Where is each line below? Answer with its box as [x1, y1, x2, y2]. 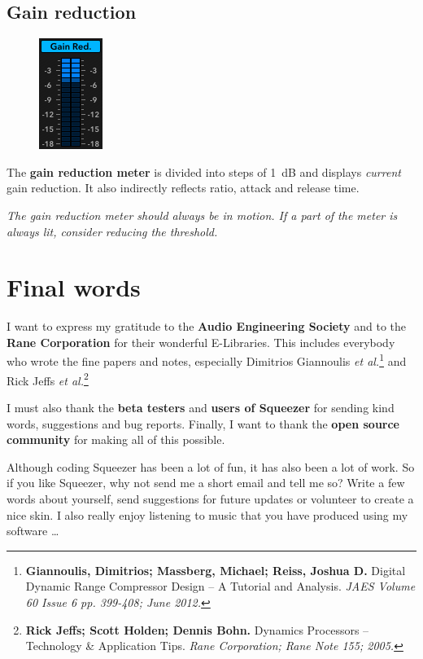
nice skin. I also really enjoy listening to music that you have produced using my [7, 506, 408, 523]
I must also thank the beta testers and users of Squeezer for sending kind [7, 398, 395, 415]
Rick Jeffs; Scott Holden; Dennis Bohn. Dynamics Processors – [25, 621, 369, 638]
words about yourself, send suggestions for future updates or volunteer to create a [7, 490, 414, 507]
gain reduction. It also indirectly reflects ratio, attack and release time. [7, 179, 360, 196]
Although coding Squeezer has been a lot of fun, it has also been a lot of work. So [7, 458, 415, 475]
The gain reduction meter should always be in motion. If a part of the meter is [7, 206, 398, 223]
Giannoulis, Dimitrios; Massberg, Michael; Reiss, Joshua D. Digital [25, 561, 406, 578]
